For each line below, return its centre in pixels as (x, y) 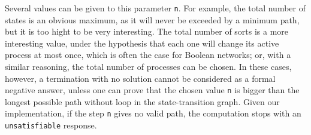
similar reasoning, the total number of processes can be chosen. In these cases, (148, 67)
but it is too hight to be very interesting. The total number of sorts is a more (147, 31)
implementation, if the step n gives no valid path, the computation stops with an (153, 113)
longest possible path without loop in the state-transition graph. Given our (142, 101)
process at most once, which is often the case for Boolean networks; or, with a (148, 55)
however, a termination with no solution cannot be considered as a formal (140, 78)
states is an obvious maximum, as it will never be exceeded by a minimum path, (152, 19)
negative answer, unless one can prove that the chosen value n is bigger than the (152, 90)
